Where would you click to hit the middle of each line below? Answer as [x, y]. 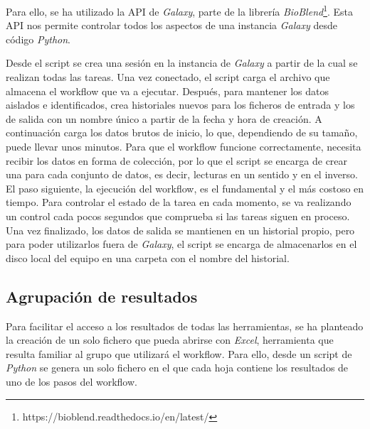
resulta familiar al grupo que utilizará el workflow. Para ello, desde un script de [179, 353]
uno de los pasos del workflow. [72, 381]
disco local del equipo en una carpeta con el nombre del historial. [148, 257]
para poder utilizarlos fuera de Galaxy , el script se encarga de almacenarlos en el [181, 244]
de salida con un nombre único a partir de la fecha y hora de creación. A [164, 118]
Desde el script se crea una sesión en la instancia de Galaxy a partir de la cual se [182, 63]
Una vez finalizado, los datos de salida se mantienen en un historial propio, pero [180, 230]
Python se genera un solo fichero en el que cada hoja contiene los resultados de [177, 368]
